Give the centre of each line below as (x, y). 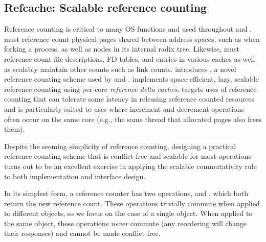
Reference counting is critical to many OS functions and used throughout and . (128, 29)
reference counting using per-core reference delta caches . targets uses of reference (130, 89)
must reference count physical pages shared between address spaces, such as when (132, 39)
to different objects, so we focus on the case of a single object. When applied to (128, 213)
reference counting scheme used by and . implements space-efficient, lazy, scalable (131, 79)
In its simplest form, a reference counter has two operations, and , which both (126, 193)
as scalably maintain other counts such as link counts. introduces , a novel (120, 69)
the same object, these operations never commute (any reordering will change (126, 223)
